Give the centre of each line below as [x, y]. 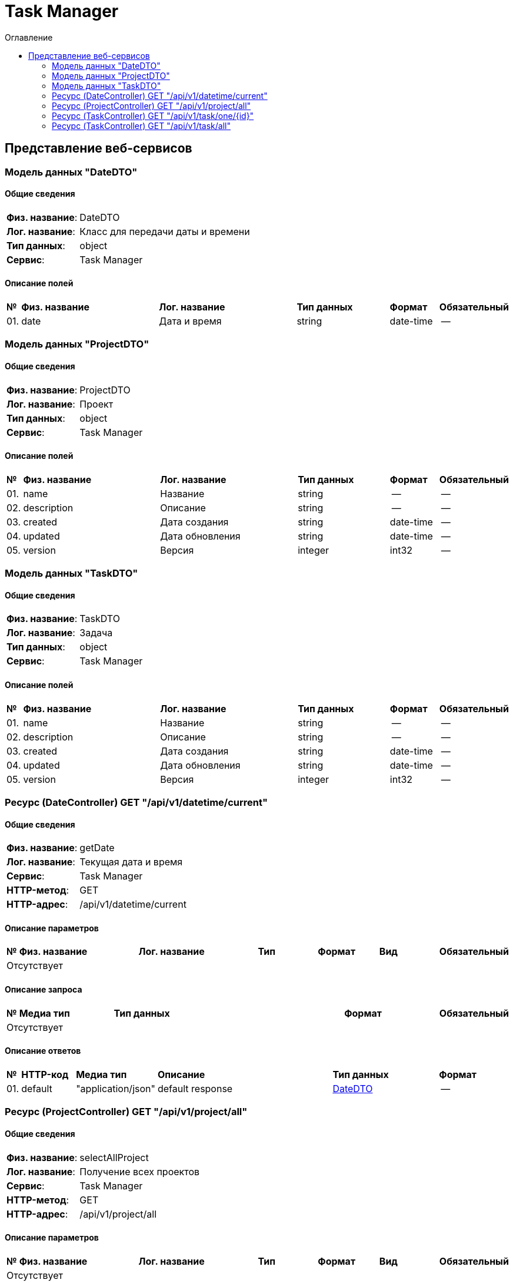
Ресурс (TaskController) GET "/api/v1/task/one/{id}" [153, 115]
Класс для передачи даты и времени [165, 231]
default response [195, 1088]
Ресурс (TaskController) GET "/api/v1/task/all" [141, 125]
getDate [97, 848]
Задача [96, 633]
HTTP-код [45, 1074]
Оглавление [29, 37]
